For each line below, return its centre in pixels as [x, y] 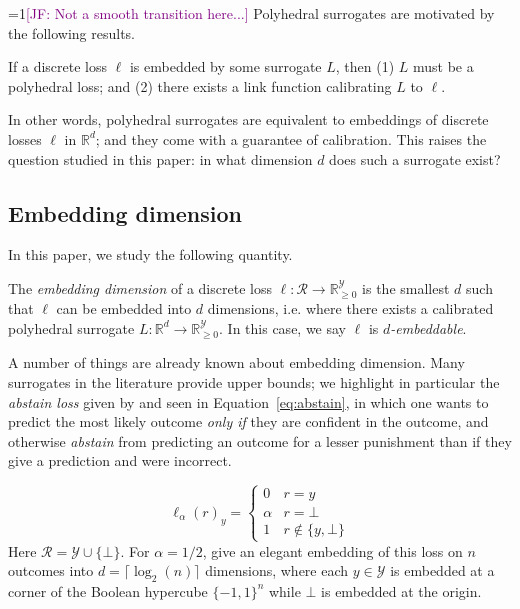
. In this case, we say [283, 327]
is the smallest [406, 287]
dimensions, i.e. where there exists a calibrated [350, 308]
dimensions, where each [277, 570]
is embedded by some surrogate [225, 66]
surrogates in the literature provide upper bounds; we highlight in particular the [254, 381]
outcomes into [51, 570]
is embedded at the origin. [401, 590]
